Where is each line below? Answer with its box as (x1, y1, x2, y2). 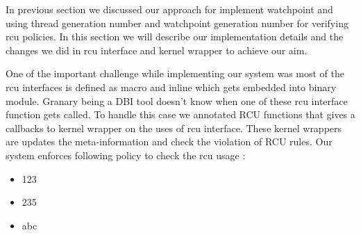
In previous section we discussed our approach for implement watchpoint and (6, 2, 333, 16)
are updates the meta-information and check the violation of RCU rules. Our (6, 134, 333, 149)
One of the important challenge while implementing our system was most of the (6, 66, 345, 81)
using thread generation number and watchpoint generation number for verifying (6, 15, 349, 30)
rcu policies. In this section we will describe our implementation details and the (6, 29, 344, 44)
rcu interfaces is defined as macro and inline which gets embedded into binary (6, 79, 337, 94)
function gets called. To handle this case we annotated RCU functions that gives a (6, 107, 355, 122)
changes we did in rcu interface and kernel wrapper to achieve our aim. (6, 42, 308, 57)
